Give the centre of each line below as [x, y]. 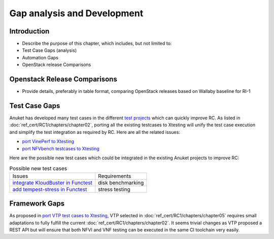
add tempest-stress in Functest [50, 189]
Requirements [115, 176]
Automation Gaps [40, 57]
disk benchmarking [121, 183]
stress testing [114, 189]
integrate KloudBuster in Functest [52, 183]
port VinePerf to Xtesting [48, 142]
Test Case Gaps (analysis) [49, 50]
